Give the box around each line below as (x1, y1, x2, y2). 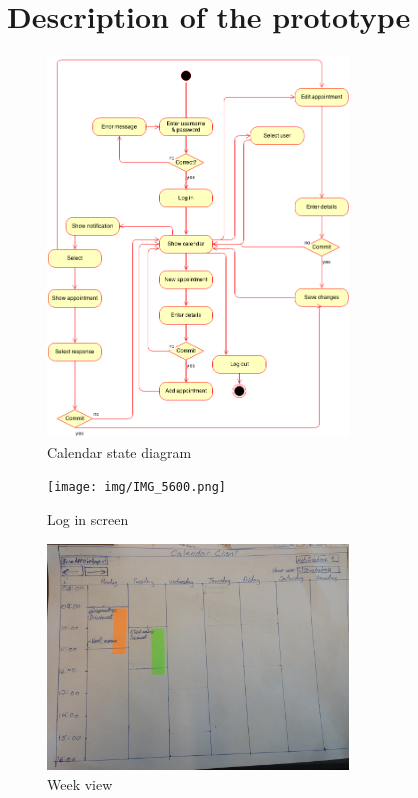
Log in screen (47, 508, 129, 529)
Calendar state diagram (47, 441, 192, 462)
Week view (47, 773, 113, 794)
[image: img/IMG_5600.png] (47, 480, 226, 495)
